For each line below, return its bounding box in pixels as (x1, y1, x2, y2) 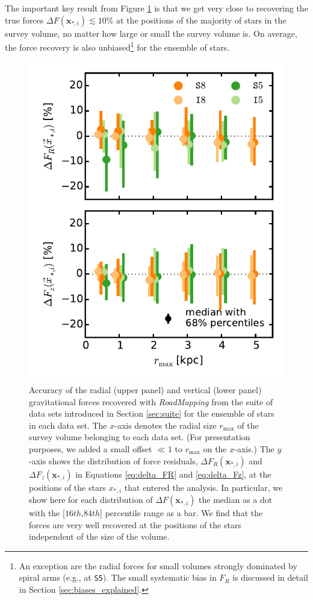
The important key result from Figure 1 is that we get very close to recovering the (5, 2, 308, 14)
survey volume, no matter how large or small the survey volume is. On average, (5, 27, 297, 39)
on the (203, 443, 227, 455)
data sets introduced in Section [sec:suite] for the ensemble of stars (29, 407, 274, 420)
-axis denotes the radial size (114, 418, 217, 431)
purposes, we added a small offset (29, 443, 152, 455)
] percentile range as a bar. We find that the (100, 507, 263, 519)
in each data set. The (29, 418, 107, 431)
